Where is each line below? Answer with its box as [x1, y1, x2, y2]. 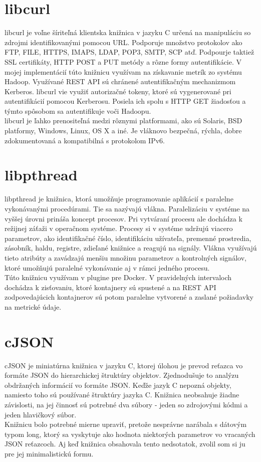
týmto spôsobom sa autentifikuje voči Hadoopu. [5, 105, 151, 116]
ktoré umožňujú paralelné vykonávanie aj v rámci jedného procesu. [5, 262, 210, 273]
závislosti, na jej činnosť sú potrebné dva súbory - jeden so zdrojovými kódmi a [5, 399, 248, 409]
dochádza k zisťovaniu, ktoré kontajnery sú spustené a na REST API [5, 282, 216, 292]
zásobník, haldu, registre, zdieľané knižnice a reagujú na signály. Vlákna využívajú [5, 243, 257, 253]
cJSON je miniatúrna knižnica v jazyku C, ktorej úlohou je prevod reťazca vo [5, 360, 243, 370]
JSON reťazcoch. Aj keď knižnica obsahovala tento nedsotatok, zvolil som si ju [5, 438, 245, 449]
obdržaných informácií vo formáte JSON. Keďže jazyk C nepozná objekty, [5, 379, 231, 390]
